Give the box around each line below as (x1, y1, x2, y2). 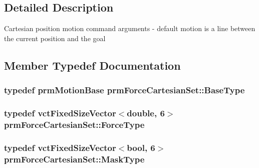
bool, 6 (127, 141, 155, 153)
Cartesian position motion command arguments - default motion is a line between (4, 23, 255, 34)
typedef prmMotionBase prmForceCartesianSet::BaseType (4, 84, 245, 96)
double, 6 (127, 106, 165, 119)
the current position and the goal (4, 33, 106, 43)
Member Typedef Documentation (4, 57, 181, 73)
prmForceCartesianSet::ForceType (4, 118, 145, 130)
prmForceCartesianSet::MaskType (4, 152, 145, 165)
